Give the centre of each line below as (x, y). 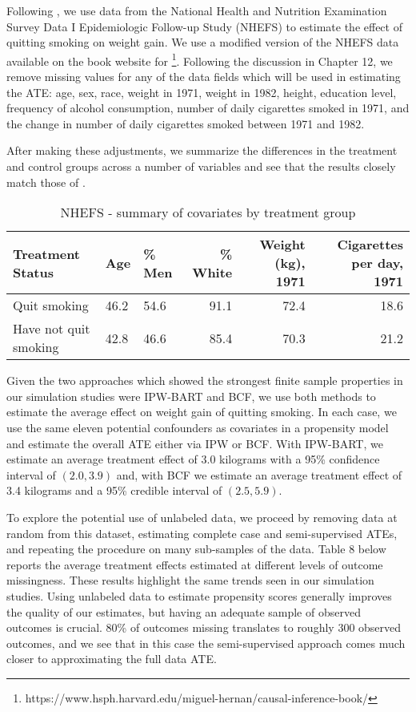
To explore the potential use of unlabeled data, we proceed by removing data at (202, 517)
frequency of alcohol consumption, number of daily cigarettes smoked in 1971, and (208, 108)
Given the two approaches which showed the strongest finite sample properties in (205, 380)
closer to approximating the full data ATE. (112, 659)
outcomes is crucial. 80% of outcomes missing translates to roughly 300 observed (204, 627)
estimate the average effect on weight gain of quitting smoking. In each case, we (202, 412)
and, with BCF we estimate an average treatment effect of (259, 474)
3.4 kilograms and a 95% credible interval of (114, 490)
